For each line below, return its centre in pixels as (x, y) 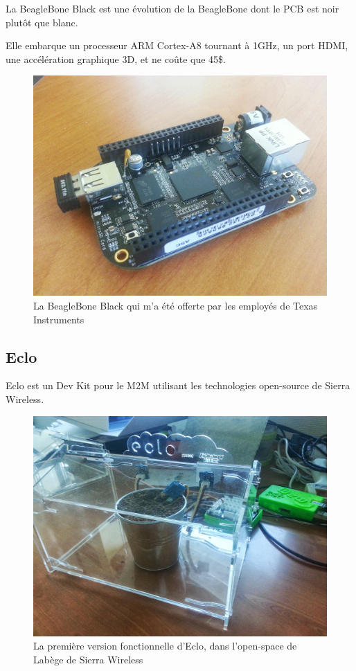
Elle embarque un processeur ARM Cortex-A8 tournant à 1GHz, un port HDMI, (177, 45)
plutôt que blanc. (42, 22)
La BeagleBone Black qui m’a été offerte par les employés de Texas (176, 305)
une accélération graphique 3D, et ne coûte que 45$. (116, 59)
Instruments (59, 319)
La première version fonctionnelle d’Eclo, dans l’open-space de (165, 646)
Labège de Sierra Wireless (88, 659)
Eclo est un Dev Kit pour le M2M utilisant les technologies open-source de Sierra (178, 385)
